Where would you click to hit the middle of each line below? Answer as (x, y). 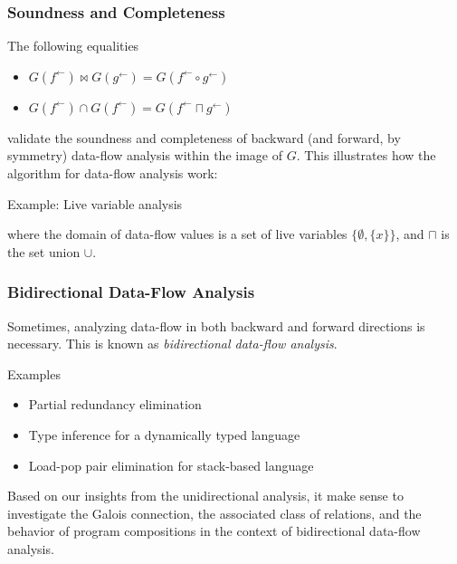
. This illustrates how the (366, 155)
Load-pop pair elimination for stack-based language (171, 465)
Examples (34, 373)
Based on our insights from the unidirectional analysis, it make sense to (205, 496)
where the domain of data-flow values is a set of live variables (177, 234)
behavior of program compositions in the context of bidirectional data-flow (214, 531)
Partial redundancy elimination (115, 404)
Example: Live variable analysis (95, 203)
